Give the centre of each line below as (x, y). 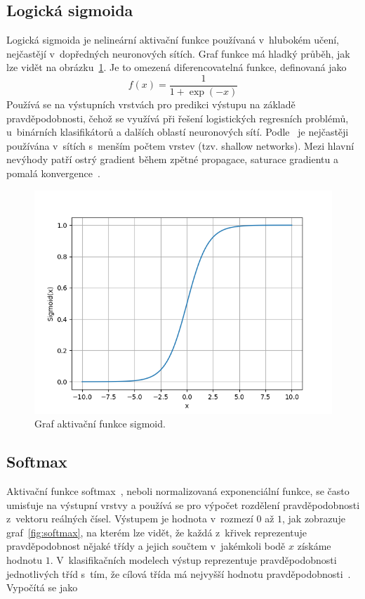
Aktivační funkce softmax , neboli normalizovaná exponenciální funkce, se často (178, 491)
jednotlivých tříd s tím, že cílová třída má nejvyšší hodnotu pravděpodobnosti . (179, 573)
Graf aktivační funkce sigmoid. (100, 424)
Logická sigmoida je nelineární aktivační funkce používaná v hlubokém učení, (173, 40)
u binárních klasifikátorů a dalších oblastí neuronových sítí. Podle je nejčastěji (178, 132)
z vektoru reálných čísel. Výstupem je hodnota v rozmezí (130, 519)
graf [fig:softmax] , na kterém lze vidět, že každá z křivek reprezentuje (157, 532)
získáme (314, 546)
